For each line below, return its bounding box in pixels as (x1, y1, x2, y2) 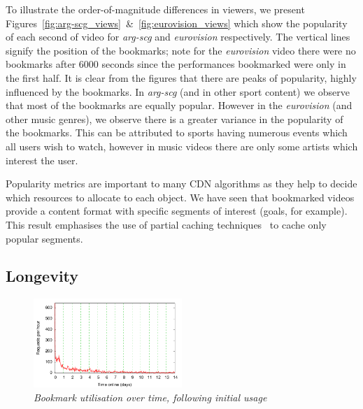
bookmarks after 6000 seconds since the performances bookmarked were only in (6, 57, 346, 71)
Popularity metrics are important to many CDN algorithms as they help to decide (6, 176, 357, 191)
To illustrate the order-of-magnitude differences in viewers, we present (6, 2, 305, 16)
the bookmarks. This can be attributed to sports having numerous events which (6, 125, 348, 140)
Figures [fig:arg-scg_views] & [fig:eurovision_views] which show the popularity (6, 15, 348, 30)
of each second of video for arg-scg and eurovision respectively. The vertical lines (6, 29, 350, 44)
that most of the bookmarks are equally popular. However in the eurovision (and (6, 98, 353, 113)
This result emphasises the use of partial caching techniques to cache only (6, 217, 327, 231)
